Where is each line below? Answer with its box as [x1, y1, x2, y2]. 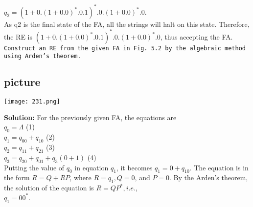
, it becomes [116, 162, 153, 172]
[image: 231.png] [4, 98, 60, 105]
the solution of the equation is [4, 183, 94, 193]
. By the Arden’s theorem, [169, 172, 248, 183]
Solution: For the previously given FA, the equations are [4, 112, 177, 122]
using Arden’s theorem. [4, 53, 81, 60]
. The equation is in [189, 162, 249, 172]
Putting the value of [4, 162, 65, 172]
